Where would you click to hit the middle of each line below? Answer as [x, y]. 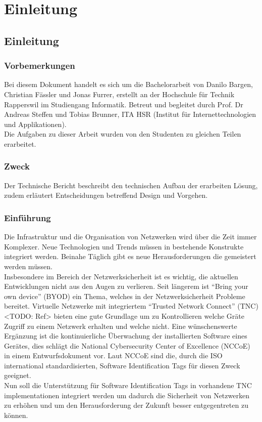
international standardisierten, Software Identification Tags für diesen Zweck [122, 365]
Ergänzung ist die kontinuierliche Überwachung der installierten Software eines [126, 336]
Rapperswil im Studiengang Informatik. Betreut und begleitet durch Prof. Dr [124, 104]
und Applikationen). [35, 124]
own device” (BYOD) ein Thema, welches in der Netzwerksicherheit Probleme [125, 296]
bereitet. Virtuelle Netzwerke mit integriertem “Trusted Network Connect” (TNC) [131, 306]
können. [16, 415]
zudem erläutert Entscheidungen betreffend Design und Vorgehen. [106, 195]
